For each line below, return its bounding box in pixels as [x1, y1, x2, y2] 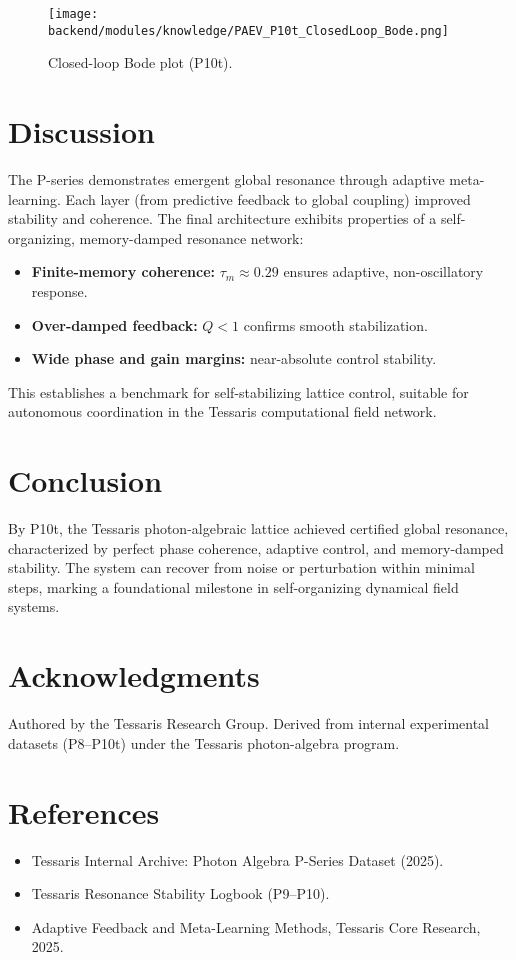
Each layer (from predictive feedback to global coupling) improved [65, 188, 471, 209]
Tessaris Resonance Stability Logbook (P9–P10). [31, 883, 330, 904]
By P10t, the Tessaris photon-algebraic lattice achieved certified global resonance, [8, 518, 509, 539]
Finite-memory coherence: [31, 261, 216, 282]
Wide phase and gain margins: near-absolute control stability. [31, 348, 437, 369]
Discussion [8, 111, 155, 152]
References [8, 791, 160, 832]
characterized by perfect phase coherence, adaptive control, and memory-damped [8, 537, 504, 558]
